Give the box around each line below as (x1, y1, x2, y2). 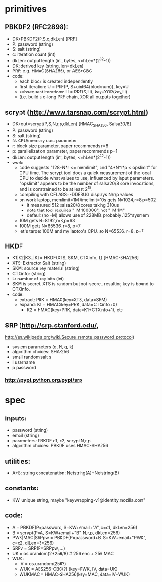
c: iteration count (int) (12, 51, 56, 57)
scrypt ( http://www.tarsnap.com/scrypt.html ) (5, 108, 149, 116)
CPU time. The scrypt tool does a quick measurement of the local (19, 170, 151, 176)
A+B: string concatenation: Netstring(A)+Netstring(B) (12, 470, 120, 476)
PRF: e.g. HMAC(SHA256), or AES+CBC (12, 68, 93, 74)
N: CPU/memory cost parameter (12, 138, 77, 144)
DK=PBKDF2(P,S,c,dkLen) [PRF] (12, 36, 77, 42)
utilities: (5, 457, 31, 466)
